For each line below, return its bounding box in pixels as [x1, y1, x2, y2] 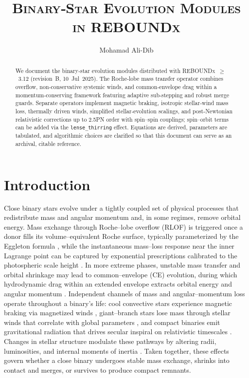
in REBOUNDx [72, 17, 180, 36]
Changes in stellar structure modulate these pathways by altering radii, [4, 336, 216, 346]
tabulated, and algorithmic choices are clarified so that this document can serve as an [15, 131, 232, 140]
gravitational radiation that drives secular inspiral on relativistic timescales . [4, 326, 232, 337]
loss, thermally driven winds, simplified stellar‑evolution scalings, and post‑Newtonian [15, 107, 233, 115]
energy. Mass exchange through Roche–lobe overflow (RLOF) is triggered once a [4, 221, 243, 232]
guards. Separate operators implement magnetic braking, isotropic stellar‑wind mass [15, 99, 229, 107]
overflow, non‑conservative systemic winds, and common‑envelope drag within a [15, 83, 217, 91]
